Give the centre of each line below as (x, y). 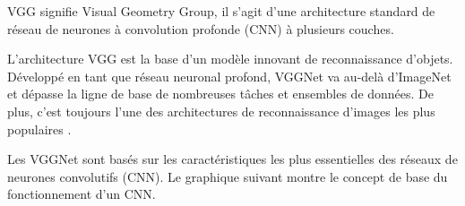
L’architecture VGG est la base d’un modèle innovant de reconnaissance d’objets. (230, 59)
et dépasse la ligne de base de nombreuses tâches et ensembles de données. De (221, 94)
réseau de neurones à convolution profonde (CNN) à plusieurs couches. (201, 28)
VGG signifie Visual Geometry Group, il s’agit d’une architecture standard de (221, 11)
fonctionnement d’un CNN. (82, 194)
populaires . (39, 129)
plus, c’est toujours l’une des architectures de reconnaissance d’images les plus (221, 111)
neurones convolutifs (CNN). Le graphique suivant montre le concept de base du (228, 176)
